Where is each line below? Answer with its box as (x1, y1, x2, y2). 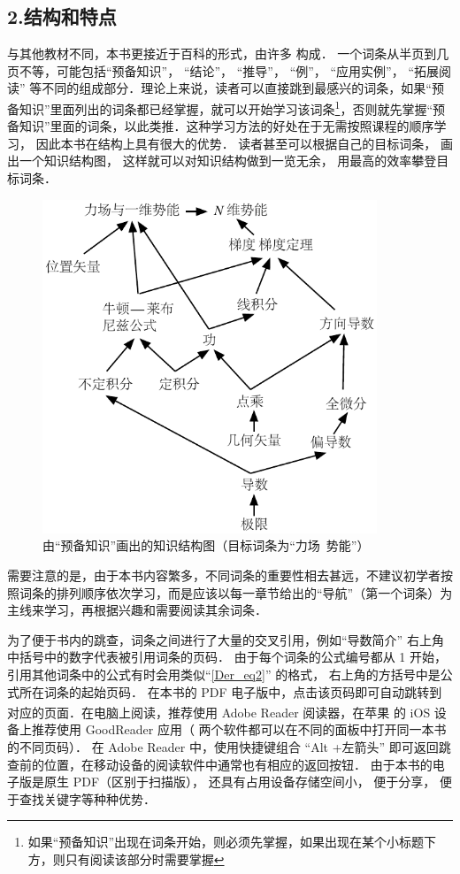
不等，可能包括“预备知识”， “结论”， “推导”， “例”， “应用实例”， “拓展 (19, 61, 439, 80)
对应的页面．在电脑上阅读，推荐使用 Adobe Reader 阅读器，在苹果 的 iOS (7, 702, 431, 721)
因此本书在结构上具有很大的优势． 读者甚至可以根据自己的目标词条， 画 (35, 134, 453, 152)
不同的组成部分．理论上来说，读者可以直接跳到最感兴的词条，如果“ (42, 79, 432, 97)
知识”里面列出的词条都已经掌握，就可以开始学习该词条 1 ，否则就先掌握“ (19, 96, 433, 118)
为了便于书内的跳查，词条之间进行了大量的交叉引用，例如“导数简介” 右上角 (7, 630, 444, 648)
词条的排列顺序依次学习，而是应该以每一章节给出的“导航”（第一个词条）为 (19, 583, 453, 602)
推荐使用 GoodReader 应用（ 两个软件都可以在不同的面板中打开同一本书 (31, 720, 447, 739)
